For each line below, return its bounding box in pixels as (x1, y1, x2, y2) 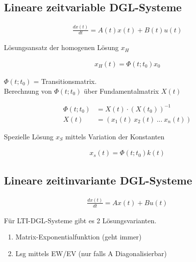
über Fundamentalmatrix (84, 85, 159, 96)
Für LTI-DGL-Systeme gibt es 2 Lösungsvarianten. (4, 215, 157, 225)
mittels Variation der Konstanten (65, 131, 165, 141)
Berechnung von (4, 85, 52, 96)
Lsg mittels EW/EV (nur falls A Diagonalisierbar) (15, 248, 167, 258)
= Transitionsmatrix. (33, 76, 97, 86)
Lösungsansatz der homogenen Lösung (4, 42, 119, 52)
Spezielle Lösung (4, 131, 53, 141)
